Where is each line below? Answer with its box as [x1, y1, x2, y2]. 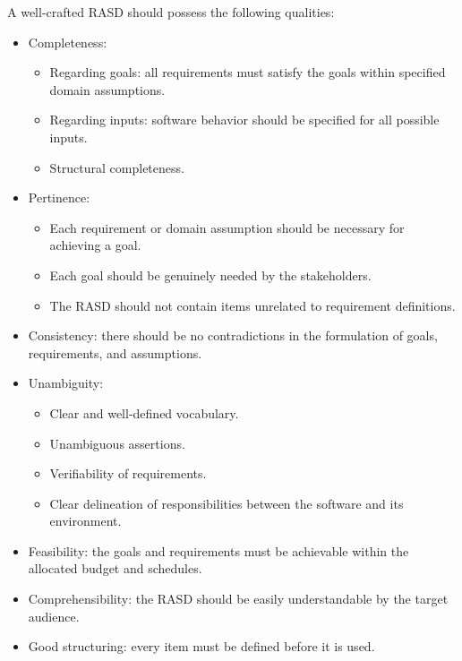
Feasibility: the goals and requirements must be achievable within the [28, 541, 409, 560]
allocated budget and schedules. [28, 559, 202, 578]
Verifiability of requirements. [49, 464, 207, 483]
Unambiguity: [28, 373, 104, 392]
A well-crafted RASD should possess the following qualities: [7, 3, 335, 21]
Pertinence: [28, 188, 90, 207]
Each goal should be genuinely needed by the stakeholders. [49, 265, 372, 284]
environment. [49, 511, 122, 530]
